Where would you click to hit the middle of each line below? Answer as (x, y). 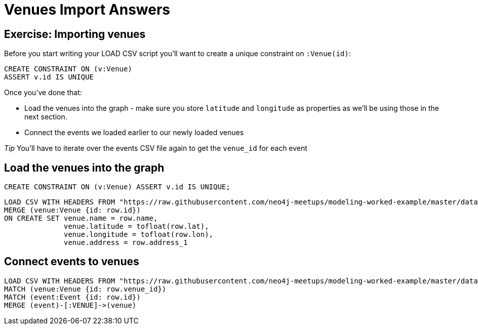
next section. (46, 117)
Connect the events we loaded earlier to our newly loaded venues (134, 133)
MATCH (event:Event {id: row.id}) (72, 297)
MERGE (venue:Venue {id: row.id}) (72, 210)
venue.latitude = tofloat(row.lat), (136, 227)
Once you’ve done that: (43, 93)
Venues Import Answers (87, 10)
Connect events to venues (72, 262)
